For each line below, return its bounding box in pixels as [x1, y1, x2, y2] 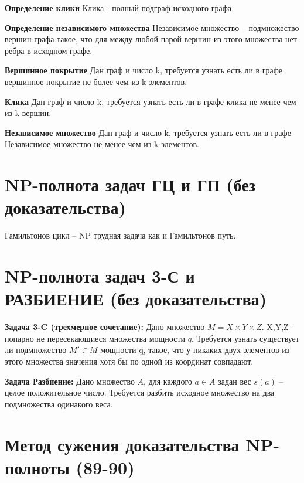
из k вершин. [5, 107, 52, 119]
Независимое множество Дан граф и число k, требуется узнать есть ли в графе [5, 126, 291, 138]
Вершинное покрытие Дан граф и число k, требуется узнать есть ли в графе [5, 64, 283, 76]
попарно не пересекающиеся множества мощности [5, 332, 185, 344]
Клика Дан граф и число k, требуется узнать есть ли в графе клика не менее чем [5, 95, 296, 107]
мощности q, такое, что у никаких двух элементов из [100, 343, 290, 356]
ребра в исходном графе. [5, 44, 93, 56]
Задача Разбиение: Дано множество [5, 375, 135, 387]
